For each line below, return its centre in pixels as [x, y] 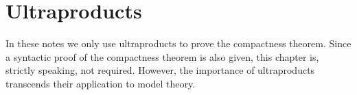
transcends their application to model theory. [101, 83]
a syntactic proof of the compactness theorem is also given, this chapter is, [162, 56]
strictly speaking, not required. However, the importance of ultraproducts [160, 70]
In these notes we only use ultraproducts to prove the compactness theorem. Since [178, 43]
